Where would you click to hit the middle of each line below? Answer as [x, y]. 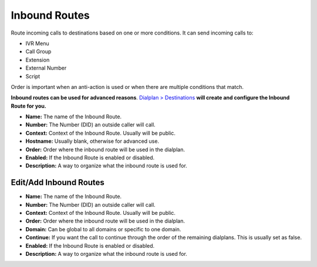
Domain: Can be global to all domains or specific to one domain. [103, 229]
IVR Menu [37, 43]
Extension [38, 60]
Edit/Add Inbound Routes [58, 182]
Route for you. [28, 106]
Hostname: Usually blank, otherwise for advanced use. [92, 141]
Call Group [38, 52]
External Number [46, 68]
